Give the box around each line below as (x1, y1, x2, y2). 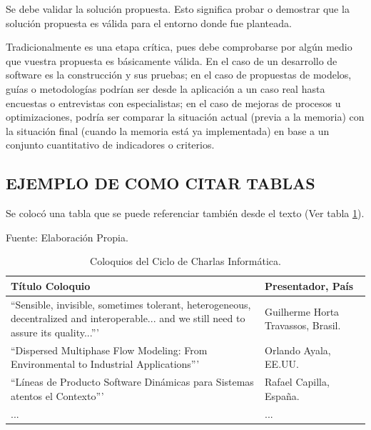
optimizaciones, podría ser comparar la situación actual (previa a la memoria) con (6, 109, 365, 124)
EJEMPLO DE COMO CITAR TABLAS (6, 172, 315, 194)
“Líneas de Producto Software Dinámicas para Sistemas (11, 374, 254, 389)
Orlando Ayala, (265, 342, 331, 357)
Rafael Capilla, (265, 374, 330, 389)
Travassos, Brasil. (265, 318, 341, 333)
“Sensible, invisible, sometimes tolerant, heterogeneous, (11, 296, 251, 311)
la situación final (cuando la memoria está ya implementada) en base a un (6, 123, 330, 138)
